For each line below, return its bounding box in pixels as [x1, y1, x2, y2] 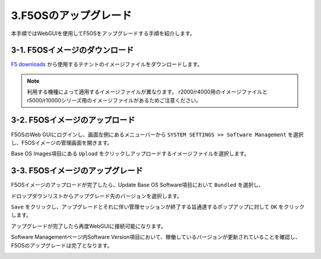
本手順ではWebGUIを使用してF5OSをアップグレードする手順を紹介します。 [11, 30, 196, 37]
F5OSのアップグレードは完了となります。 [11, 242, 113, 249]
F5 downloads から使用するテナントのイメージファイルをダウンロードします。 [11, 61, 203, 68]
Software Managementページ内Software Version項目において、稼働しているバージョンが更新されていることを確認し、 [11, 233, 301, 241]
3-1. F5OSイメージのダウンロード [11, 45, 134, 55]
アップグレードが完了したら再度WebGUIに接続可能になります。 [11, 222, 166, 229]
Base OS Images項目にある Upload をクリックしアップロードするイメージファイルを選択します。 [11, 150, 250, 157]
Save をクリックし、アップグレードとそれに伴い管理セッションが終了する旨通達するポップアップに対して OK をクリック [11, 203, 305, 210]
